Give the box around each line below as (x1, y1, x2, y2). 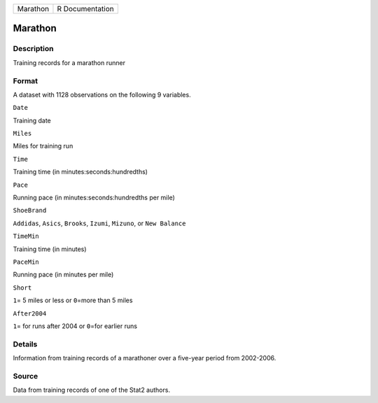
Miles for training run (13, 142, 73, 150)
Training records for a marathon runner (13, 58, 126, 66)
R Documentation (57, 4, 115, 13)
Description (13, 44, 54, 54)
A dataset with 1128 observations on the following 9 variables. (13, 90, 192, 99)
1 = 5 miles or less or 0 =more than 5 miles (13, 296, 133, 304)
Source (13, 371, 38, 381)
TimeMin (13, 232, 40, 241)
